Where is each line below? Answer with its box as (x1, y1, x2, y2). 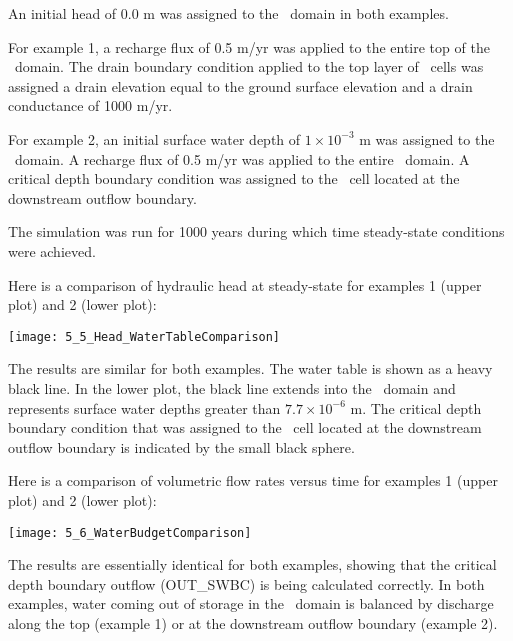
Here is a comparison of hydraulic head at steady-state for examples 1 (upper (8, 274, 482, 295)
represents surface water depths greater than (8, 397, 281, 418)
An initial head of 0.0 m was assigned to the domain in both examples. (8, 3, 449, 23)
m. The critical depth (350, 397, 482, 418)
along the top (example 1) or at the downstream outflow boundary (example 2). (8, 612, 498, 633)
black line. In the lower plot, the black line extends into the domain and (8, 377, 456, 398)
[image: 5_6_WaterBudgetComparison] (8, 525, 252, 540)
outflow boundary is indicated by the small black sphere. (8, 436, 355, 457)
